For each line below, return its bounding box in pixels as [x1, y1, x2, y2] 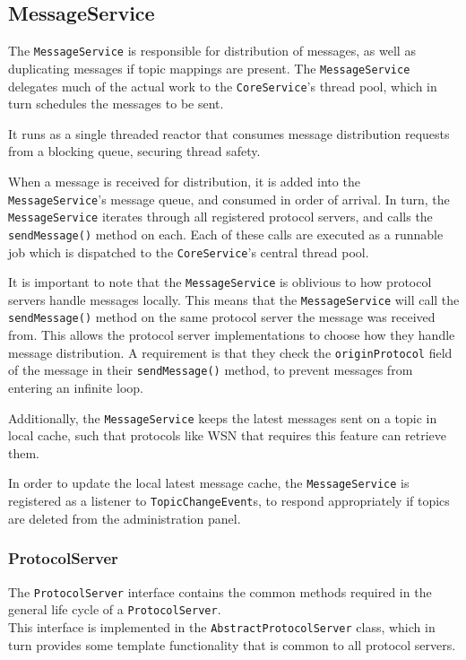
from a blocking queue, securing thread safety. [8, 142, 261, 161]
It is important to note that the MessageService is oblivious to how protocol [8, 273, 432, 291]
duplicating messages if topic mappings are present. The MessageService [8, 58, 410, 77]
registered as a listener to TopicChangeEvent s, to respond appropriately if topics [8, 491, 450, 510]
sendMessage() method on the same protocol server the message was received [8, 308, 436, 326]
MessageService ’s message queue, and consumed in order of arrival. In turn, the [8, 189, 450, 208]
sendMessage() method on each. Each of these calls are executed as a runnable [8, 224, 444, 243]
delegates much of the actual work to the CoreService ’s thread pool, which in [8, 76, 437, 95]
